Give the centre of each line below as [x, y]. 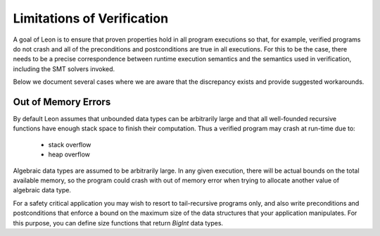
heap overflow [69, 154]
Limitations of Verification [91, 18]
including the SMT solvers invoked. [64, 69]
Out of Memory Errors [62, 102]
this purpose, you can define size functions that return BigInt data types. [118, 223]
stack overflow [70, 144]
